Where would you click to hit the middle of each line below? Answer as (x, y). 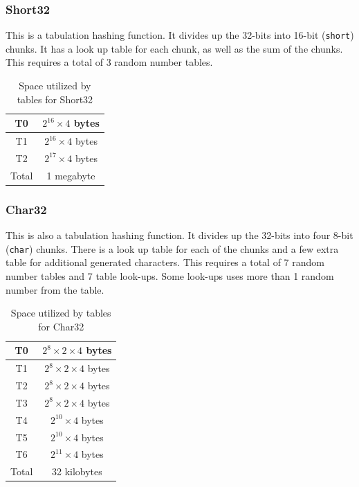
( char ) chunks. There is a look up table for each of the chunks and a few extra (172, 248)
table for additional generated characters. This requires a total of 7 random (165, 262)
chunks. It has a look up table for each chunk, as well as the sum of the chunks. (174, 48)
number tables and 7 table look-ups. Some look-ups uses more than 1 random (170, 275)
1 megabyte (71, 175)
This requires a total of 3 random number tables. (109, 62)
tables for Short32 (55, 99)
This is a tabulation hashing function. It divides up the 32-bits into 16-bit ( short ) (180, 35)
